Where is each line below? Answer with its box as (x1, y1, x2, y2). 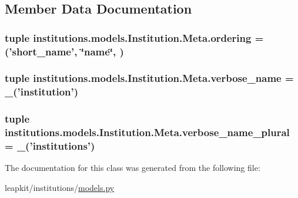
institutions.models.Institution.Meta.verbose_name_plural (5, 125, 290, 140)
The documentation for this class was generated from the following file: (5, 161, 260, 174)
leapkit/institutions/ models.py (5, 181, 115, 193)
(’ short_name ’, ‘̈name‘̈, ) (5, 44, 124, 58)
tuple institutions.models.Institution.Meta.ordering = (5, 30, 264, 45)
